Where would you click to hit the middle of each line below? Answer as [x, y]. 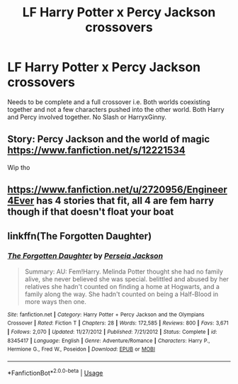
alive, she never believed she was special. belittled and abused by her [126, 279]
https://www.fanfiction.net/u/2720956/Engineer [118, 190]
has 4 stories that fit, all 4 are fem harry [125, 201]
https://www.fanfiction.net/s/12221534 [96, 151]
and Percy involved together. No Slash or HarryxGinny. [87, 117]
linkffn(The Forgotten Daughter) [80, 236]
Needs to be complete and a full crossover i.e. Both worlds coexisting [109, 102]
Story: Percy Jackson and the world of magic [109, 139]
